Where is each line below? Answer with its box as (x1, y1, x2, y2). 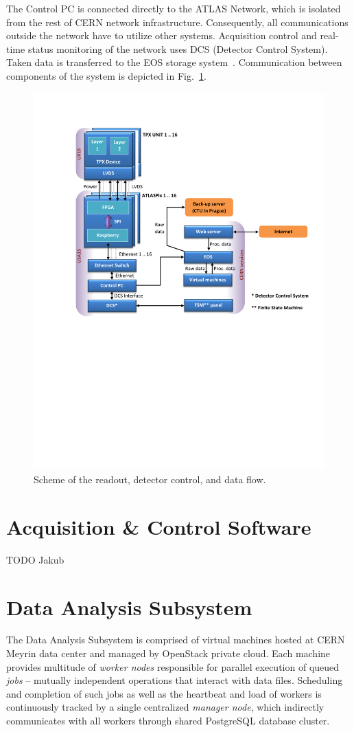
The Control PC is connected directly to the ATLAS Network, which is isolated (6, 1, 341, 15)
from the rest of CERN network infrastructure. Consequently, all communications (6, 14, 349, 29)
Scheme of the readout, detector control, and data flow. (34, 472, 266, 487)
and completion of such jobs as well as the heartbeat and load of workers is (6, 686, 322, 700)
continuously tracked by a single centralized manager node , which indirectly (6, 700, 324, 714)
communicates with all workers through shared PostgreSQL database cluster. (6, 713, 330, 728)
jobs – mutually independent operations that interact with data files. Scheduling (6, 673, 343, 687)
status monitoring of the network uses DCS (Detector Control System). (27, 41, 328, 56)
